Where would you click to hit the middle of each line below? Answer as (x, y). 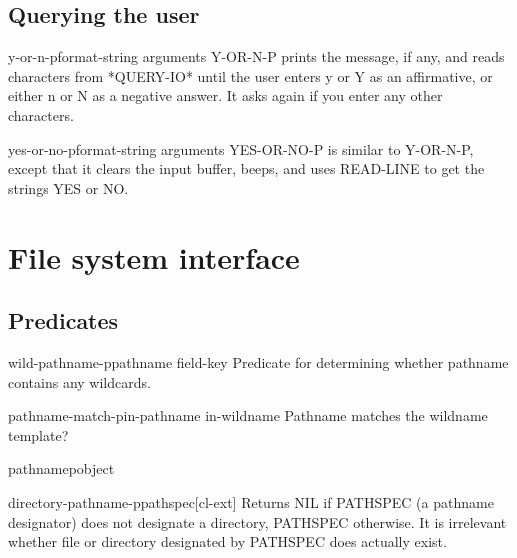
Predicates (63, 320)
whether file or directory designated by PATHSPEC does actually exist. (227, 541)
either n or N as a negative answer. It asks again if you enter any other (225, 95)
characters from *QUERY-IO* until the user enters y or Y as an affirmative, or (250, 75)
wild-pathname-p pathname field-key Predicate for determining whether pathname (258, 361)
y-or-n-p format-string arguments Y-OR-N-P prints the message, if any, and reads (256, 56)
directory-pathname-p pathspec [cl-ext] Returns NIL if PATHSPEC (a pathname (251, 501)
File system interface (154, 256)
